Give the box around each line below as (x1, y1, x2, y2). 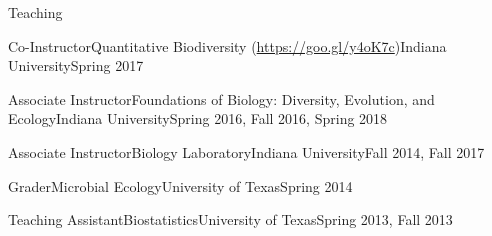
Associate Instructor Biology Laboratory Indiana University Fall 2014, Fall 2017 (8, 141, 485, 162)
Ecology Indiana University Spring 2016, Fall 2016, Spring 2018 (8, 108, 388, 129)
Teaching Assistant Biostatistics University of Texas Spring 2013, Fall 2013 (8, 209, 453, 230)
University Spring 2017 (8, 55, 144, 76)
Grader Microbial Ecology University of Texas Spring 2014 (8, 175, 353, 196)
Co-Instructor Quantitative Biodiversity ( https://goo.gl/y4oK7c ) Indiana (8, 35, 447, 56)
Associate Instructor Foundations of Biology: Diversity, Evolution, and (8, 88, 435, 109)
